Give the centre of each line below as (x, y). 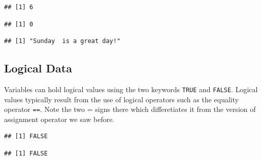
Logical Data (38, 68)
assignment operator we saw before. (59, 119)
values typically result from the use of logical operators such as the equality (122, 99)
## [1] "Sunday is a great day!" (62, 41)
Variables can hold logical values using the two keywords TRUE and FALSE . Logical (131, 89)
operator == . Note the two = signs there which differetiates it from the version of (130, 109)
